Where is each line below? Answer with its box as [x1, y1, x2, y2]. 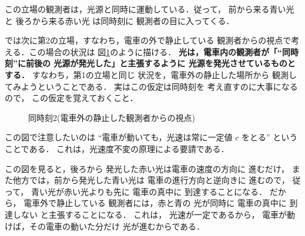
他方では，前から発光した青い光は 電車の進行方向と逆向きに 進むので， [12, 174, 290, 186]
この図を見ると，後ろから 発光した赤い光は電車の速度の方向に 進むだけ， [5, 162, 290, 174]
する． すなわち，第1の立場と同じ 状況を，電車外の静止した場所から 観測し [5, 68, 297, 80]
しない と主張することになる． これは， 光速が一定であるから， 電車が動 [12, 208, 296, 220]
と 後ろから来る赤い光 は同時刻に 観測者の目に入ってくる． [5, 14, 234, 26]
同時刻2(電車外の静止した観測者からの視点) [28, 111, 195, 123]
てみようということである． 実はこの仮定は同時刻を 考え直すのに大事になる [5, 80, 298, 92]
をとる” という [241, 131, 298, 143]
